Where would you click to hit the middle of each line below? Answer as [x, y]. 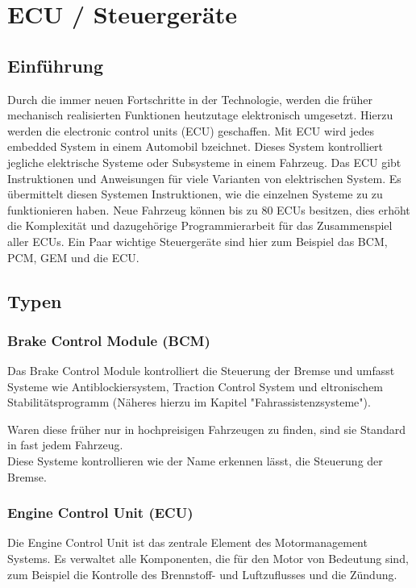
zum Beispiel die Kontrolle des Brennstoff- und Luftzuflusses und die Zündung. [202, 574]
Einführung [56, 65]
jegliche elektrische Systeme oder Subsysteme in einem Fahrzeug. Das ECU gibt [204, 162]
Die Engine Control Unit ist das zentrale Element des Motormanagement [187, 542]
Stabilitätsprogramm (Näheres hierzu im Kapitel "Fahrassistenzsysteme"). [189, 402]
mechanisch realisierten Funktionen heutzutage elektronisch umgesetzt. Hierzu [200, 115]
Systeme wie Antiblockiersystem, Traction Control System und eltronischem [196, 386]
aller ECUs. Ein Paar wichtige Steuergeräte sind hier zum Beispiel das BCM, [198, 241]
